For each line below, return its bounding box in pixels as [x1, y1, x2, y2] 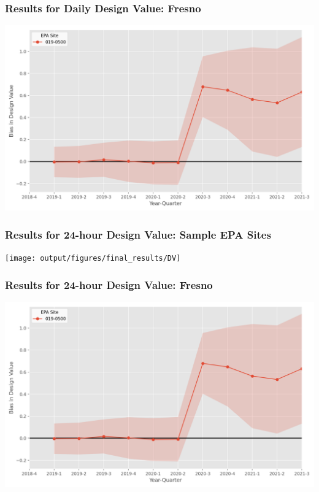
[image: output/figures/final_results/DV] [5, 254, 181, 263]
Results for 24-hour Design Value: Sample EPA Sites [5, 226, 271, 242]
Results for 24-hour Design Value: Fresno [5, 277, 213, 292]
